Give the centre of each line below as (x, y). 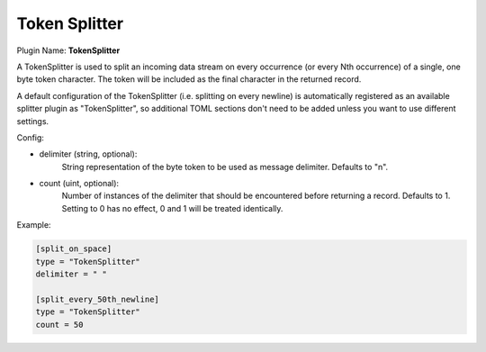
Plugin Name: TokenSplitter (68, 50)
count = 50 (59, 325)
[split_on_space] (74, 249)
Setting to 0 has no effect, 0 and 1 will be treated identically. (172, 208)
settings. (33, 121)
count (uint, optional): (79, 184)
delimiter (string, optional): (88, 154)
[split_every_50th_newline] (97, 299)
